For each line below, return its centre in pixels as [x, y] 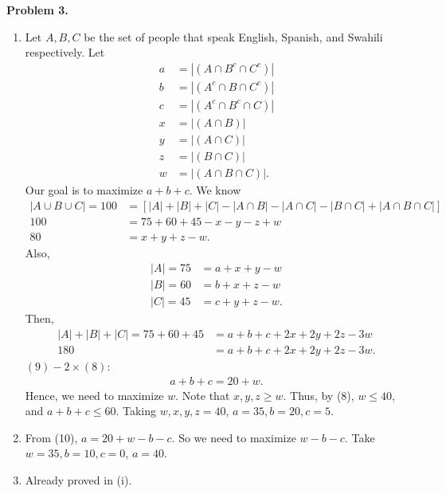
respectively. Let [65, 52]
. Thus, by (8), [319, 395]
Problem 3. [37, 10]
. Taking [136, 411]
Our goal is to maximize [84, 190]
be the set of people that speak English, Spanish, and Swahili [233, 36]
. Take [360, 437]
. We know [215, 190]
